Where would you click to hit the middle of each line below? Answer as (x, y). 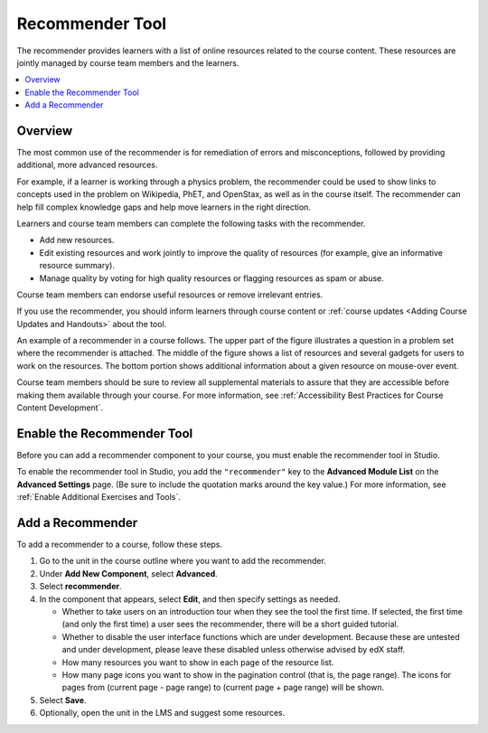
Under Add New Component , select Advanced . (129, 573)
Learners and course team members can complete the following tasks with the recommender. (191, 223)
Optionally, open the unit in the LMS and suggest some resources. (162, 713)
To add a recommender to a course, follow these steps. (120, 545)
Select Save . (63, 700)
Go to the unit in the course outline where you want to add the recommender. (183, 561)
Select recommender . (80, 587)
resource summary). (77, 266)
